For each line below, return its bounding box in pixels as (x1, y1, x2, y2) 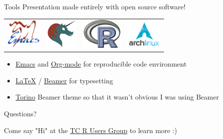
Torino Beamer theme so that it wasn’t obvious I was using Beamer (15, 92, 219, 102)
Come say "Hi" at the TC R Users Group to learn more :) (4, 125, 177, 135)
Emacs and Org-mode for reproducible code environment (15, 59, 187, 69)
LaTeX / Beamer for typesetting (15, 75, 113, 85)
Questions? (4, 108, 37, 118)
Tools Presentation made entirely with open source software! (4, 1, 186, 11)
